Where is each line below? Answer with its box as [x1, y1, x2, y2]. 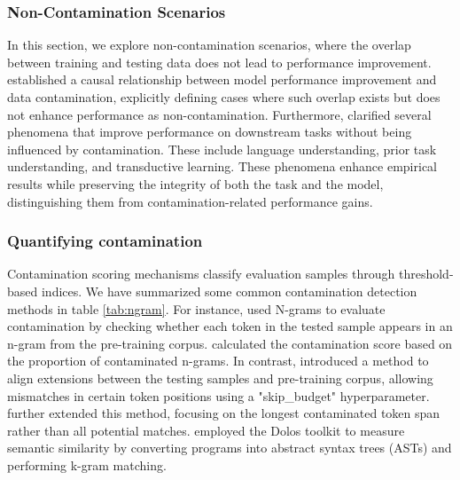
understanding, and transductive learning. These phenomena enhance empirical [7, 157, 437, 176]
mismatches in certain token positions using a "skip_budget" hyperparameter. [7, 386, 430, 405]
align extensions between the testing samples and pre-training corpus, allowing [7, 368, 433, 387]
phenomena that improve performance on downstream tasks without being [7, 122, 412, 141]
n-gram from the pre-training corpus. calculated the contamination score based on [7, 334, 453, 352]
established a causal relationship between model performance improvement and [7, 70, 437, 89]
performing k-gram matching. [7, 455, 167, 474]
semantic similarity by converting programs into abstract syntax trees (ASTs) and [7, 438, 452, 457]
